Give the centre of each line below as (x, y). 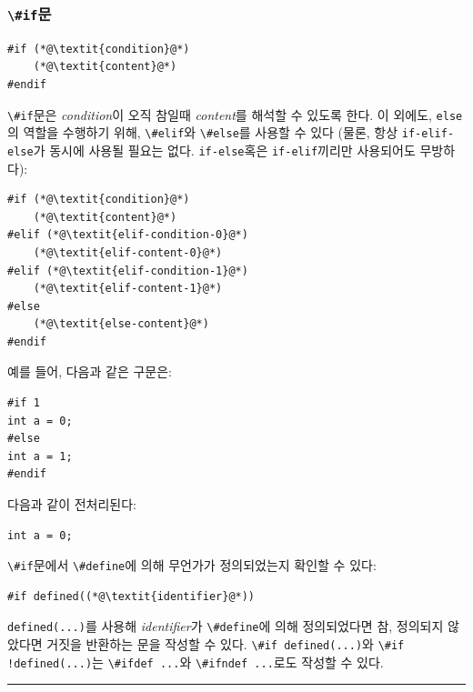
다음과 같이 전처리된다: (72, 504)
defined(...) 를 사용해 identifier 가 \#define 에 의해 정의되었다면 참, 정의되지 (226, 626)
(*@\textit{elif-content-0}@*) (128, 252)
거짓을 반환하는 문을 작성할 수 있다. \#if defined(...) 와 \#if (226, 644)
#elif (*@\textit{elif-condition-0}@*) (128, 235)
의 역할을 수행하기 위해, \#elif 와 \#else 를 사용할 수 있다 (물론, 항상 (203, 132)
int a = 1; (40, 456)
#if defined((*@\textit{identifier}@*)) (131, 596)
